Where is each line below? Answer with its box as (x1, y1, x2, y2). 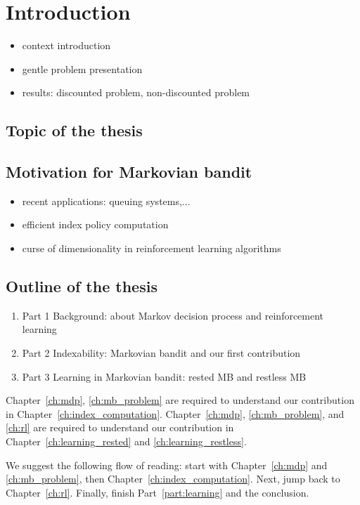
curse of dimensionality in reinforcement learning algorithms (22, 241, 281, 256)
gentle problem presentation (22, 61, 143, 76)
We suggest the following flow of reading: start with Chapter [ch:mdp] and (6, 457, 328, 472)
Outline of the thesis (6, 275, 157, 297)
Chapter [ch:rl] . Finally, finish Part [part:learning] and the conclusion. (6, 485, 309, 499)
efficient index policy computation (22, 217, 169, 232)
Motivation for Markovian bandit (6, 161, 252, 183)
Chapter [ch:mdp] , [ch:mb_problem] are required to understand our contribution (6, 393, 354, 407)
